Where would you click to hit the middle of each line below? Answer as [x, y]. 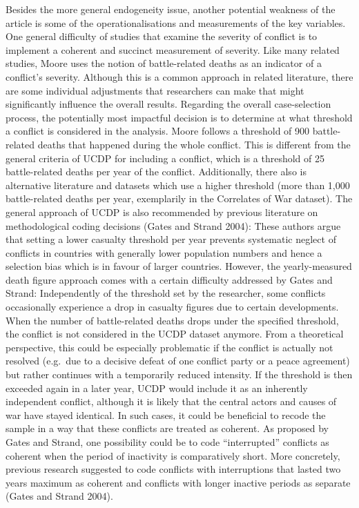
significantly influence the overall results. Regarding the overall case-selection [168, 104]
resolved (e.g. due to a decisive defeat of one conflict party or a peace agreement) [178, 361]
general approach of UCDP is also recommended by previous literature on [162, 212]
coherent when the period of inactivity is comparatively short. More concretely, [173, 455]
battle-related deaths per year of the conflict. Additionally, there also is [156, 172]
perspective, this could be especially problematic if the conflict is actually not [169, 347]
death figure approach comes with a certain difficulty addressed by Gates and [169, 279]
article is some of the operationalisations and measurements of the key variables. [176, 22]
